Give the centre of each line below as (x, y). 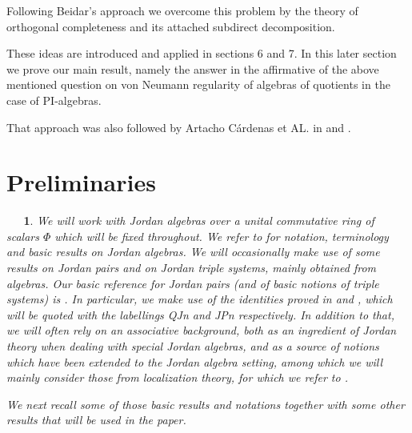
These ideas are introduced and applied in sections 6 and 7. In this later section (202, 53)
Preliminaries (81, 182)
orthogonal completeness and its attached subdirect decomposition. (171, 26)
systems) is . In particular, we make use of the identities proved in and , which (200, 299)
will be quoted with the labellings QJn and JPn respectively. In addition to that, (200, 314)
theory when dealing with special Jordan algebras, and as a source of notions (193, 346)
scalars (23, 236)
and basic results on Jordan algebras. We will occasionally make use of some (193, 252)
